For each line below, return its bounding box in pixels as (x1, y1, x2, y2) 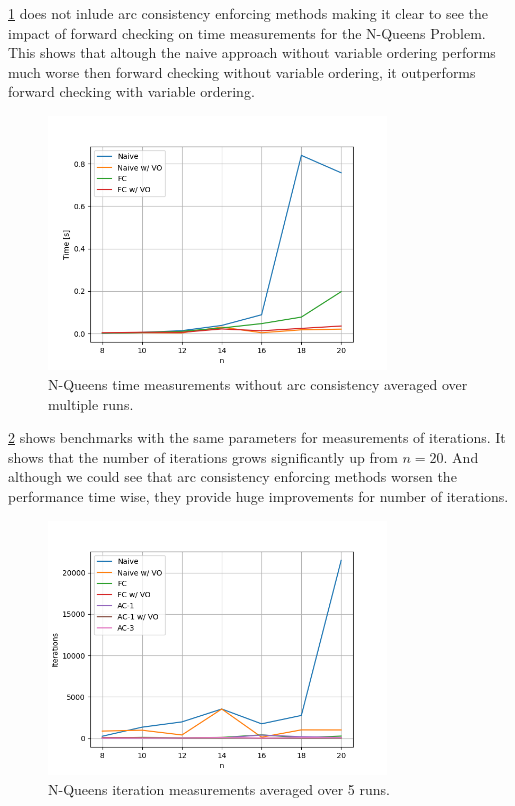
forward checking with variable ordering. (8, 81, 255, 102)
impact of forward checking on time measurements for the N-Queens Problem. (8, 22, 486, 43)
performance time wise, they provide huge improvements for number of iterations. (8, 485, 509, 506)
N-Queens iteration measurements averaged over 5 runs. (48, 778, 390, 799)
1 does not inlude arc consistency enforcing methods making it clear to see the (8, 3, 488, 23)
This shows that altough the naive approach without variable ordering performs (8, 42, 496, 63)
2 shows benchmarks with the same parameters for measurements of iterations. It (8, 427, 506, 448)
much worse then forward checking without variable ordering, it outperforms (8, 61, 476, 82)
